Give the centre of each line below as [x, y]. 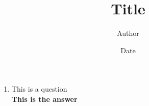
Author [128, 33]
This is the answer [44, 99]
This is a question [39, 89]
